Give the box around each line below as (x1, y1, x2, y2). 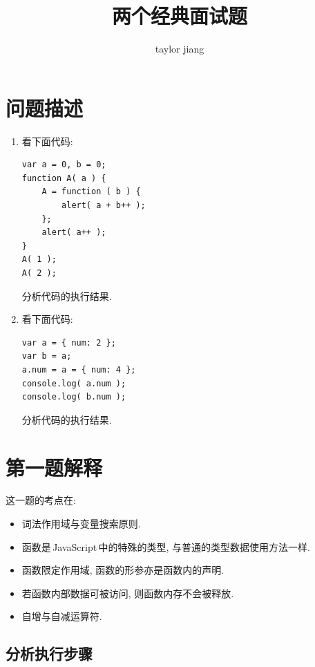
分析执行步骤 (6, 643, 93, 664)
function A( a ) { (21, 173, 106, 183)
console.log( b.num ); (21, 392, 126, 402)
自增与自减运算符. (21, 609, 102, 623)
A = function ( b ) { (41, 187, 141, 197)
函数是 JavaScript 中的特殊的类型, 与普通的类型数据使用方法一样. (21, 539, 310, 554)
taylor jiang (155, 41, 204, 56)
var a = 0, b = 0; (21, 160, 106, 170)
